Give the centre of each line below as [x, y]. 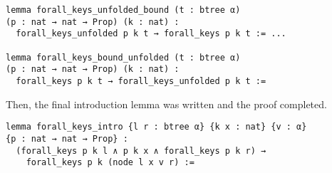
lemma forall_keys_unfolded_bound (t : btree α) [123, 10]
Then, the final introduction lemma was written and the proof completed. [166, 104]
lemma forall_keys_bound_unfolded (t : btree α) [123, 57]
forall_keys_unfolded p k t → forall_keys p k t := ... [151, 34]
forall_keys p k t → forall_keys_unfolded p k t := [141, 81]
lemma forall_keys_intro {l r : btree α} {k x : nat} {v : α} [156, 127]
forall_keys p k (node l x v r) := [110, 163]
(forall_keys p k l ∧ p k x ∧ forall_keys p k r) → [141, 151]
